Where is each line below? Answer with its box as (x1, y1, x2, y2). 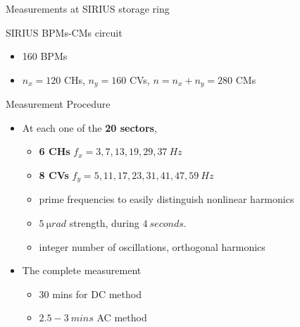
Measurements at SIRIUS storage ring (6, 1, 170, 16)
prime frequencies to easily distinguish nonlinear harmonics (39, 192, 294, 206)
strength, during (69, 216, 139, 230)
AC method (96, 310, 147, 325)
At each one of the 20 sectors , (22, 120, 157, 135)
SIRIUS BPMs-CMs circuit (6, 25, 123, 39)
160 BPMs (22, 49, 68, 63)
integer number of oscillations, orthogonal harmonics (39, 239, 265, 254)
